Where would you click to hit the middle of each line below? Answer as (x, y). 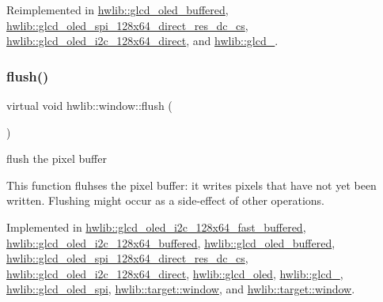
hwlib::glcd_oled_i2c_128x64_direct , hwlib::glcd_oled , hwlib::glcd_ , (175, 273)
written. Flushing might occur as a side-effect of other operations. (165, 200)
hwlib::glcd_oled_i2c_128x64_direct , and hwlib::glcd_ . (142, 41)
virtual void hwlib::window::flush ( (89, 105)
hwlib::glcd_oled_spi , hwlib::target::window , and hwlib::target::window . (181, 289)
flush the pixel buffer (57, 159)
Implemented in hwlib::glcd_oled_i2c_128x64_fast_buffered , (156, 226)
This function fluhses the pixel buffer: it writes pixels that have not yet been (191, 185)
